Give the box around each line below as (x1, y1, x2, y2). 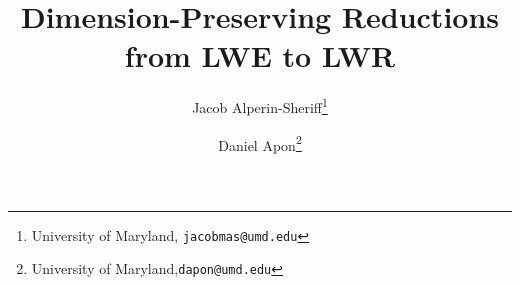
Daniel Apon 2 (218, 131, 302, 155)
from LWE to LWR (124, 35, 396, 76)
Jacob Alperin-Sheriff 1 (192, 94, 328, 117)
